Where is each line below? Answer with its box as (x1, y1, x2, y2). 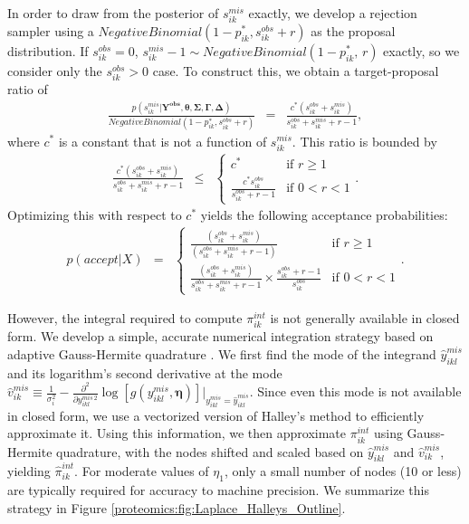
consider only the (7, 62, 102, 81)
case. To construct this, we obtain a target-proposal (152, 62, 439, 81)
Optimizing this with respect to (7, 205, 182, 224)
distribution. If (7, 42, 89, 61)
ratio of (7, 80, 48, 99)
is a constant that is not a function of (58, 131, 267, 150)
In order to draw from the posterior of (7, 4, 219, 22)
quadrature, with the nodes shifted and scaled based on (56, 442, 364, 461)
